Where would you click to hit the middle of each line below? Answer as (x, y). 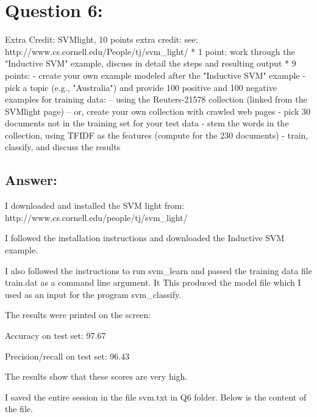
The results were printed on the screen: (78, 315)
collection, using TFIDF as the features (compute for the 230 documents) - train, (157, 135)
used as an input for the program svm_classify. (93, 294)
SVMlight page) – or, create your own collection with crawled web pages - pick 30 (158, 111)
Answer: (31, 180)
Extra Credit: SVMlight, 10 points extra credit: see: (102, 39)
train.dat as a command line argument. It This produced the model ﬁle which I (153, 282)
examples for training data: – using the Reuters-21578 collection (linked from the (156, 99)
